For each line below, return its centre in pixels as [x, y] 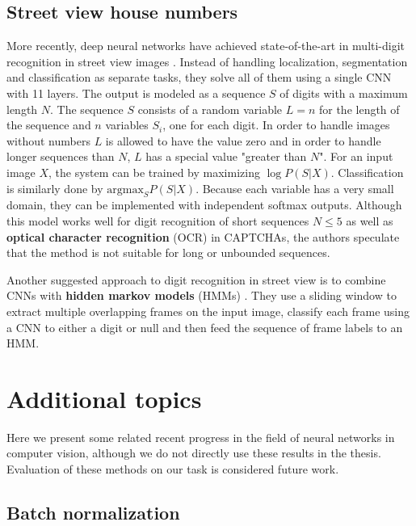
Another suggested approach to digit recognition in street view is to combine [196, 279]
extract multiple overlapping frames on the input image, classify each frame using [208, 311]
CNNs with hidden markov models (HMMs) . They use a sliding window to [202, 295]
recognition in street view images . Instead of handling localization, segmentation [207, 61]
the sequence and [49, 125]
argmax [125, 189]
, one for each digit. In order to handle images [276, 125]
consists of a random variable [210, 109]
